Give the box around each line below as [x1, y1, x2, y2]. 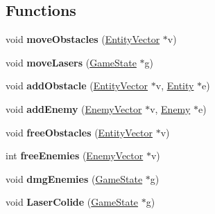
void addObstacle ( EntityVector [6, 78, 148, 93]
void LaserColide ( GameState [6, 195, 139, 209]
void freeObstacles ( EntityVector [6, 125, 153, 139]
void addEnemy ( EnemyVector [6, 101, 142, 116]
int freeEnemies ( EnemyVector [6, 148, 144, 163]
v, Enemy [150, 101, 191, 116]
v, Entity [155, 78, 194, 93]
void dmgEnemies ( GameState [6, 171, 143, 186]
